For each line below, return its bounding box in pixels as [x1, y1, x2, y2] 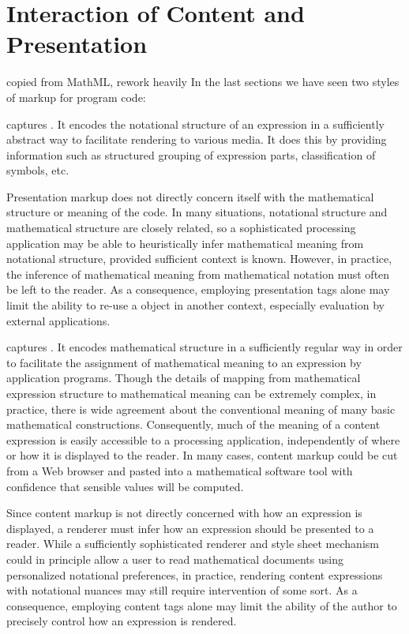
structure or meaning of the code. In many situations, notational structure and [6, 204, 388, 220]
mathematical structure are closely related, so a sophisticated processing [6, 219, 356, 236]
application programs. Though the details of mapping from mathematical [6, 370, 361, 386]
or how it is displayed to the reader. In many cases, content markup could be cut [6, 447, 398, 463]
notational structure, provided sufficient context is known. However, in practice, [6, 250, 392, 267]
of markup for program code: [6, 88, 146, 105]
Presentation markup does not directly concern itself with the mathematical [6, 188, 374, 204]
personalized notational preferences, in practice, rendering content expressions [6, 566, 383, 583]
